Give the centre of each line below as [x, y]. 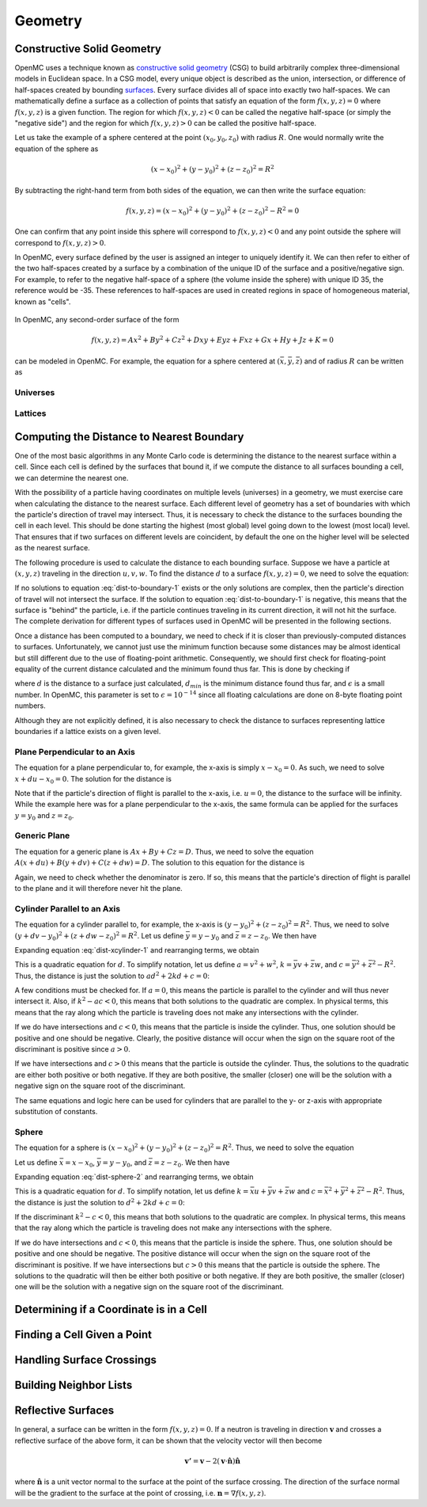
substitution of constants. [56, 1111]
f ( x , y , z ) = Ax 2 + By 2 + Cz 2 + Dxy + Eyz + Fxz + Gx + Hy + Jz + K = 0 [213, 339]
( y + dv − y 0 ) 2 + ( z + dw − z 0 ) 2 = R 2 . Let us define [99, 936]
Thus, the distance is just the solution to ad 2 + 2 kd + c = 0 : [112, 975]
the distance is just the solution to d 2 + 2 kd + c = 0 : [100, 1202]
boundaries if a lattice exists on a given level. [88, 731]
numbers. [30, 706]
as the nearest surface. [52, 548]
